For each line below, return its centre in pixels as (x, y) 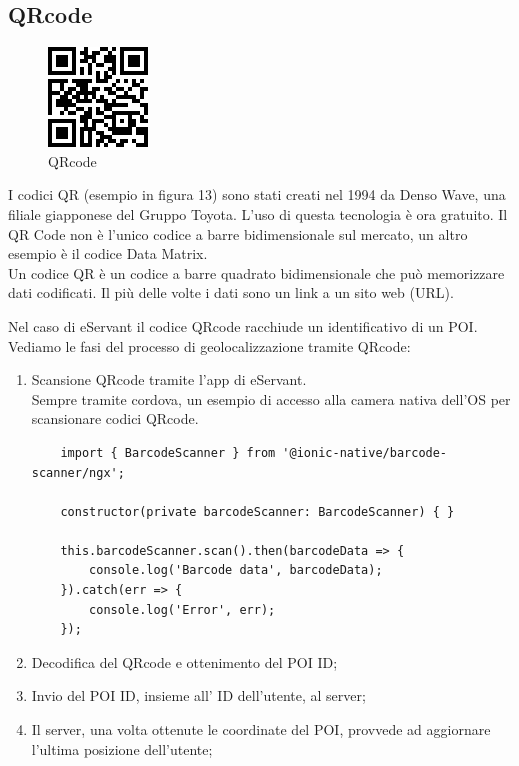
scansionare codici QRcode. (115, 418)
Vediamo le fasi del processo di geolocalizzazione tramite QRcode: (209, 345)
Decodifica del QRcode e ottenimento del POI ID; (184, 661)
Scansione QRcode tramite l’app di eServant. (169, 379)
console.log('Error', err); (182, 609)
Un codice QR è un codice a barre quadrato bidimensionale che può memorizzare (256, 272)
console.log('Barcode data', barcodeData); (236, 570)
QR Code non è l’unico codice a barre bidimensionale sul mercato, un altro (238, 233)
